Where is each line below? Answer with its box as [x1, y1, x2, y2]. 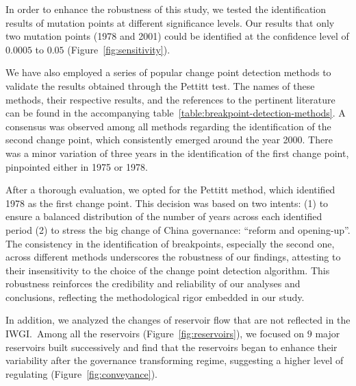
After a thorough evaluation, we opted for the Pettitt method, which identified [5, 182, 335, 197]
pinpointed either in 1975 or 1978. [5, 159, 148, 173]
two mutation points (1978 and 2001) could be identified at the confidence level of [5, 29, 349, 43]
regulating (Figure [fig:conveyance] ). [5, 366, 157, 381]
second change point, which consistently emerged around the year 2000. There [5, 132, 333, 147]
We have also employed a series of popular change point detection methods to [5, 65, 331, 80]
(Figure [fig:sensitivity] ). [67, 42, 170, 56]
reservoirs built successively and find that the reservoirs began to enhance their [5, 339, 338, 354]
